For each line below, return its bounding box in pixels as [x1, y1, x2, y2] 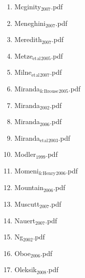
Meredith [14, 34, 42, 44]
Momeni [14, 165, 39, 175]
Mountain [14, 182, 43, 192]
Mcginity [14, 1, 41, 11]
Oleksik [14, 264, 37, 275]
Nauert [14, 215, 36, 225]
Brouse [44, 89, 59, 94]
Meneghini [14, 18, 46, 28]
